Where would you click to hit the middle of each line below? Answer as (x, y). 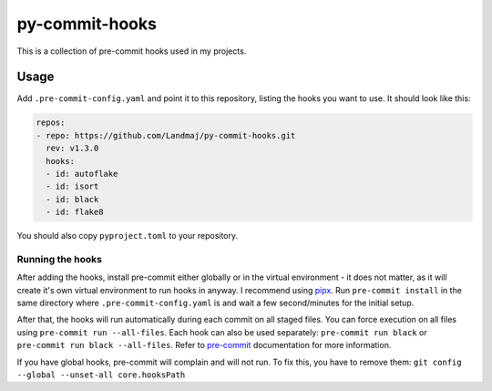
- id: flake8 (75, 212)
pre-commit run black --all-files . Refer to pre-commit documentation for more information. (204, 345)
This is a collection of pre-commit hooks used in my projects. (132, 51)
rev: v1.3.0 (72, 149)
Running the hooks (59, 259)
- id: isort (72, 186)
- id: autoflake (82, 174)
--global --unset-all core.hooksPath (101, 375)
